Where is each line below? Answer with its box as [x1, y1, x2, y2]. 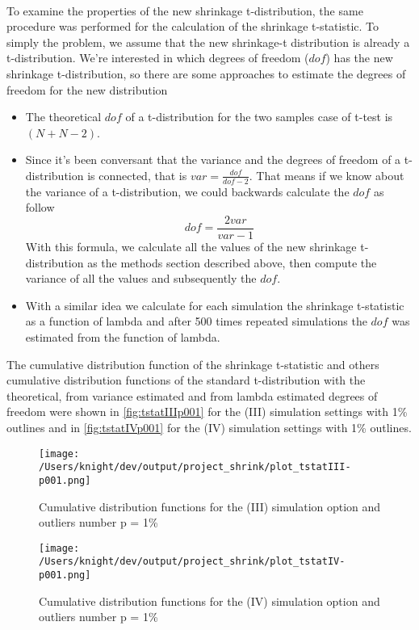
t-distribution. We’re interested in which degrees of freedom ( [6, 49, 309, 66]
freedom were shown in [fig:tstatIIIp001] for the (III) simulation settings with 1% [6, 403, 408, 420]
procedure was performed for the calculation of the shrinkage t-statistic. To [6, 18, 379, 35]
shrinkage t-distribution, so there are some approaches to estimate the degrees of [6, 65, 406, 82]
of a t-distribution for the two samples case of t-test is [125, 108, 393, 125]
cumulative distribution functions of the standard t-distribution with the [6, 372, 366, 388]
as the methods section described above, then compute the [87, 254, 377, 271]
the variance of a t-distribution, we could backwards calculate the [25, 183, 350, 199]
